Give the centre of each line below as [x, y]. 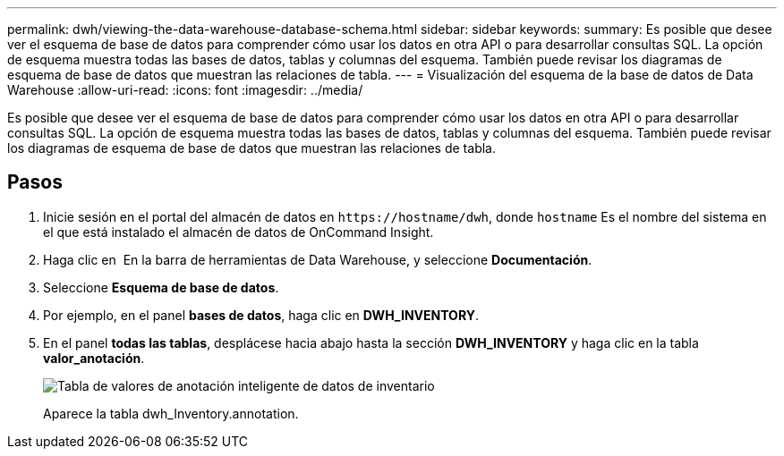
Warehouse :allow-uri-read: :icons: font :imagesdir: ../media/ [185, 90]
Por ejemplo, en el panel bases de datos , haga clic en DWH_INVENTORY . [261, 315]
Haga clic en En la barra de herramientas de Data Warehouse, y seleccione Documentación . [318, 259]
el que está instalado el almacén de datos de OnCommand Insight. [239, 232]
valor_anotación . [94, 358]
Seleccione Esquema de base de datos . [161, 287]
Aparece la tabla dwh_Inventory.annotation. [171, 413]
